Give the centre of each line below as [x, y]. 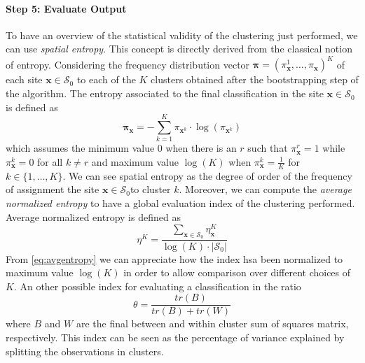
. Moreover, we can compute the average [265, 189]
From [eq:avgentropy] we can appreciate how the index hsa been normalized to [174, 258]
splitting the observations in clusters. [85, 351]
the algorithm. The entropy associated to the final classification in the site [165, 93]
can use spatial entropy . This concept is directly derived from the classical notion [179, 49]
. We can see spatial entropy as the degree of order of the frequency [207, 175]
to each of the [106, 79]
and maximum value [135, 161]
